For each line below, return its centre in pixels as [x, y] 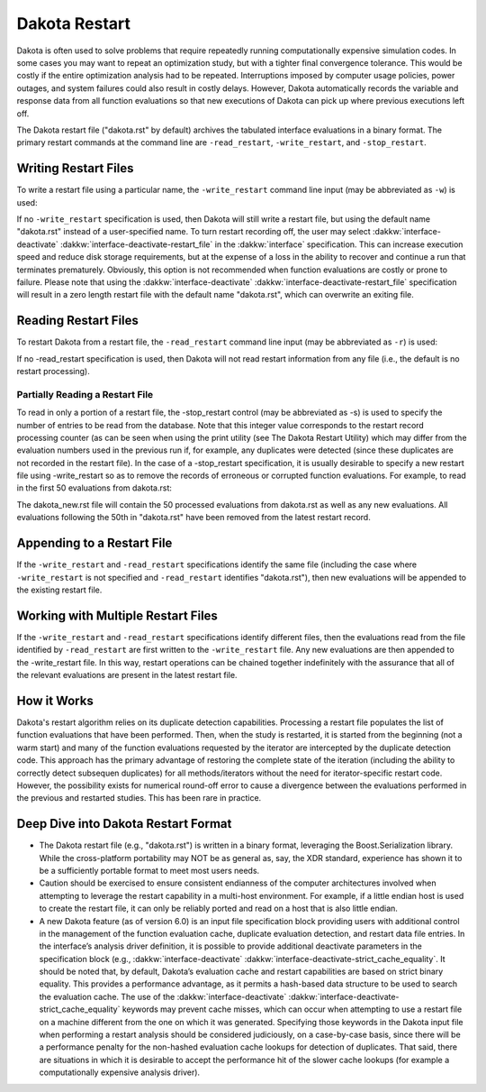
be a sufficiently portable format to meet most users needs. [149, 870]
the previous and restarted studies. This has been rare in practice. [139, 798]
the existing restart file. [59, 590]
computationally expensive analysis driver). [120, 1072]
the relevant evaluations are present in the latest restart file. [127, 675]
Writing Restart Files [75, 168]
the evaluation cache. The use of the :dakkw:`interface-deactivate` [163, 996]
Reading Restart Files [78, 321]
